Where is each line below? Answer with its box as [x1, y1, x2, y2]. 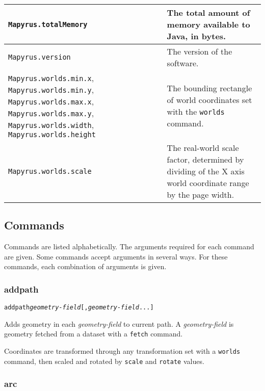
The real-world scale [167, 142, 239, 153]
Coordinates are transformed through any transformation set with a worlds [4, 346, 241, 356]
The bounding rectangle [167, 82, 252, 94]
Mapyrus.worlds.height [8, 131, 96, 139]
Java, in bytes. [167, 30, 226, 42]
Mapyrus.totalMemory [8, 20, 88, 29]
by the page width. [167, 189, 234, 200]
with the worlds [167, 105, 225, 117]
